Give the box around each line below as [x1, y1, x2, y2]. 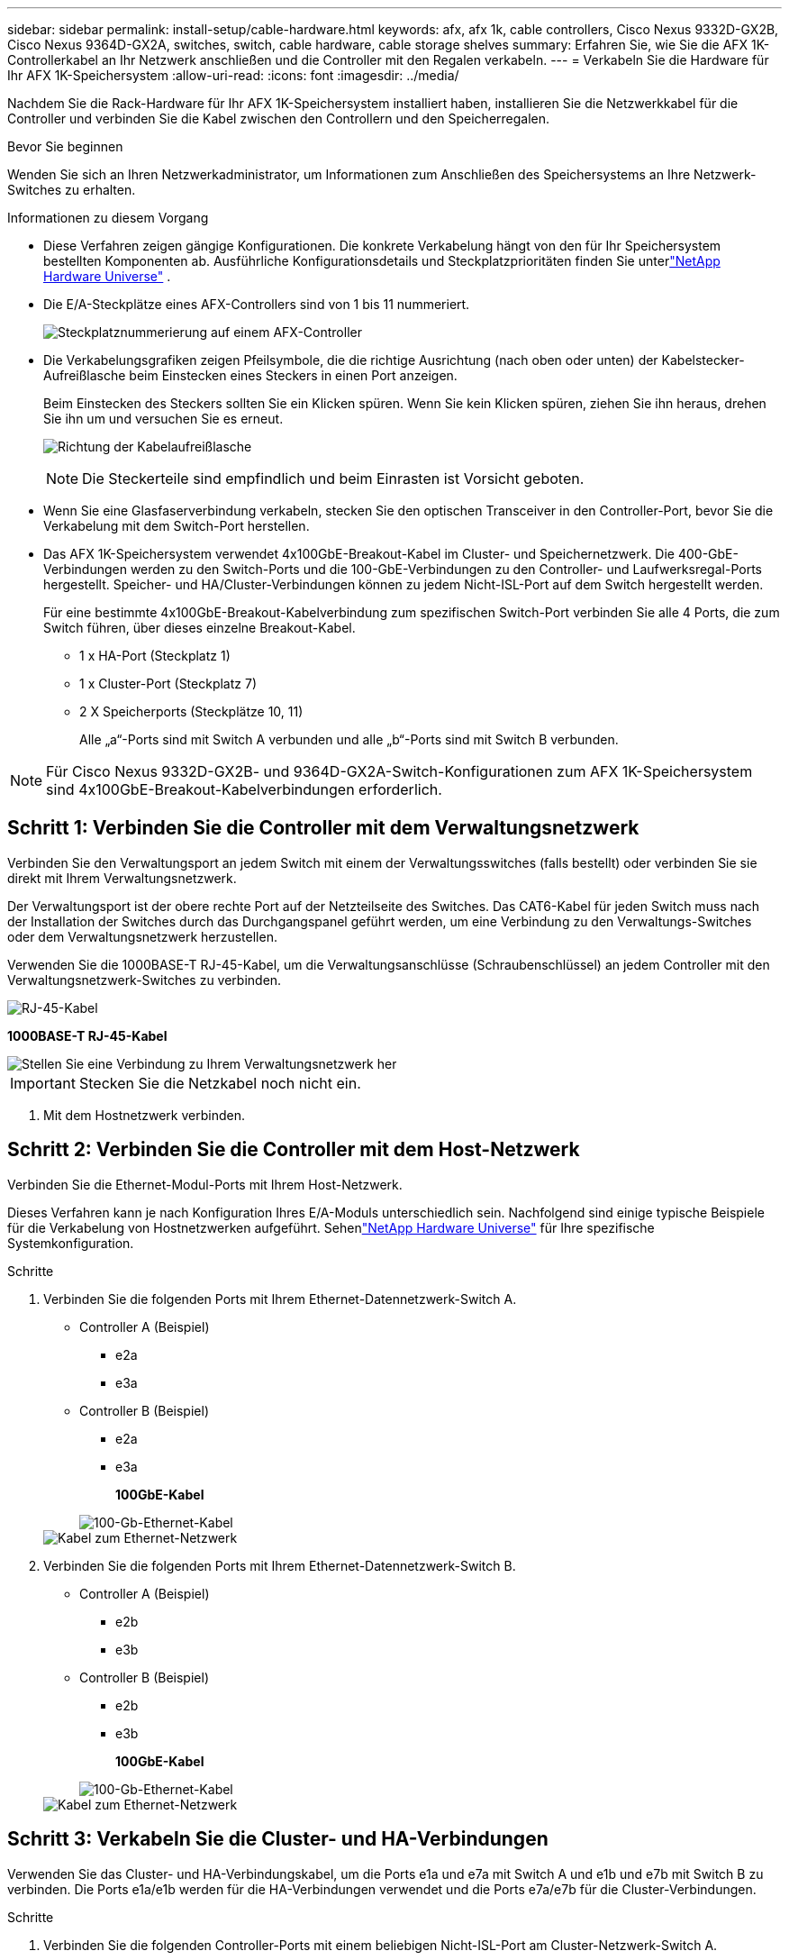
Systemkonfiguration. [7, 1235, 134, 1251]
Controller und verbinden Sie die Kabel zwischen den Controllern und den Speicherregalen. [7, 111, 550, 126]
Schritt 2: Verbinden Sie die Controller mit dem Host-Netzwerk [7, 1138, 580, 1162]
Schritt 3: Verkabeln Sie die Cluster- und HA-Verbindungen [7, 1828, 549, 1851]
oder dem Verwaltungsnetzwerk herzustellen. [7, 928, 277, 944]
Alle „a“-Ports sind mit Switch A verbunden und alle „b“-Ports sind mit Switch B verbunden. [79, 732, 619, 747]
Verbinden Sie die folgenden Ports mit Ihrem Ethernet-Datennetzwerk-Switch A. [43, 1290, 517, 1307]
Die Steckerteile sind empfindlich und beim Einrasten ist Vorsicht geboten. [82, 469, 585, 488]
